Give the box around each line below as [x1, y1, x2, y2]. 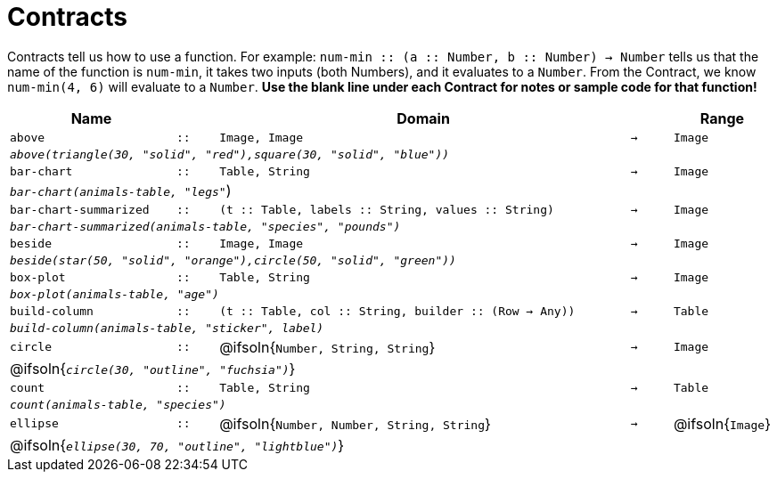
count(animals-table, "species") [10, 397, 226, 411]
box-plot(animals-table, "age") [10, 287, 219, 301]
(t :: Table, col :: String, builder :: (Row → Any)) [219, 304, 576, 318]
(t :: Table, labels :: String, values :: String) [219, 202, 554, 216]
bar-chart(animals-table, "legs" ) [10, 181, 232, 199]
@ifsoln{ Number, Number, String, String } [219, 414, 491, 433]
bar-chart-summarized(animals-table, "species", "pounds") [10, 219, 401, 233]
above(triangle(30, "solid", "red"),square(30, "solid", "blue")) [10, 147, 450, 161]
